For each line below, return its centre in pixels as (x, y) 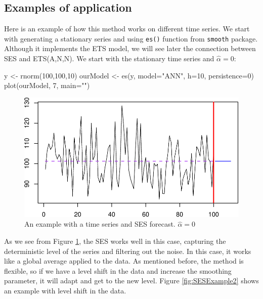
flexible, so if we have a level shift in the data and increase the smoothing (118, 270)
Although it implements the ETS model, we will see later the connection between (130, 48)
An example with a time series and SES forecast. (100, 224)
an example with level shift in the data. (65, 291)
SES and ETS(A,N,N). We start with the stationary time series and (109, 58)
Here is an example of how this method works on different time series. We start (127, 29)
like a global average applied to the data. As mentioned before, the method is (124, 261)
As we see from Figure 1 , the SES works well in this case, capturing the (115, 241)
